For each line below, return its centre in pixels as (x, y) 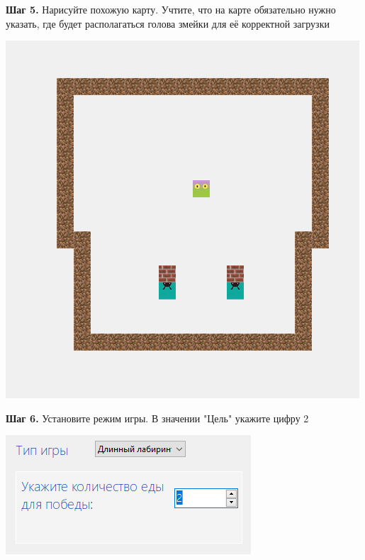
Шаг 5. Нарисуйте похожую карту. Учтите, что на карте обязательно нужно (171, 9)
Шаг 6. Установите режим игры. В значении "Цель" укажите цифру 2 (157, 418)
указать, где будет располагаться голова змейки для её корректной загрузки (168, 23)
